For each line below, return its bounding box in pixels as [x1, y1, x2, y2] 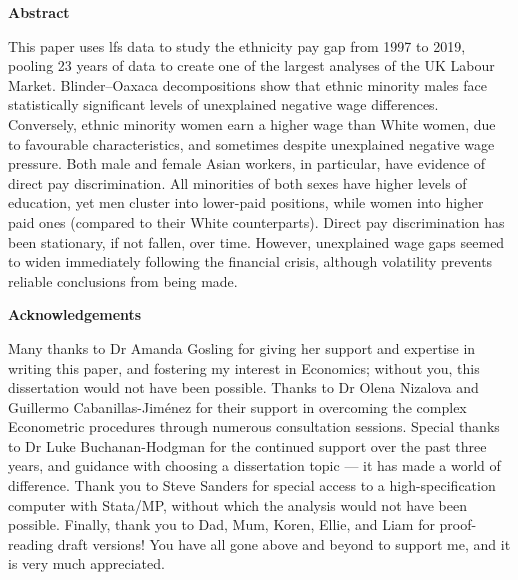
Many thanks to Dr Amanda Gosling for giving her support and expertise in [8, 337, 476, 358]
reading [8, 533, 54, 554]
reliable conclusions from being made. [8, 270, 238, 291]
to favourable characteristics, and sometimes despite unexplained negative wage [8, 133, 495, 154]
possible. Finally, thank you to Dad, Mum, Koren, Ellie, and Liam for [8, 514, 435, 535]
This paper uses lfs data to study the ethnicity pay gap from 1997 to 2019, [8, 35, 466, 56]
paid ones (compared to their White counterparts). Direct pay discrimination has [8, 211, 505, 232]
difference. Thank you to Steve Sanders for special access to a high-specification [8, 475, 496, 496]
